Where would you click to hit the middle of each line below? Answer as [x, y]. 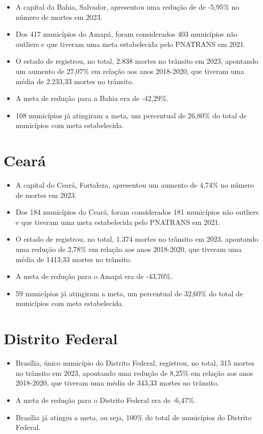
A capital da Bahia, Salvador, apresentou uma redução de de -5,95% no [127, 7]
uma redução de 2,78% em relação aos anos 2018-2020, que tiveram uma [129, 249]
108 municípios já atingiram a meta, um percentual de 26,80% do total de [131, 115]
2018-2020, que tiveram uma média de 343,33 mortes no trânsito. [117, 383]
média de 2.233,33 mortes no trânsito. [75, 81]
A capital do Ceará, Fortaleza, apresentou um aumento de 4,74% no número [135, 185]
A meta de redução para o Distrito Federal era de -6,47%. [106, 400]
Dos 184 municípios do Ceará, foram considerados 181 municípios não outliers [137, 212]
